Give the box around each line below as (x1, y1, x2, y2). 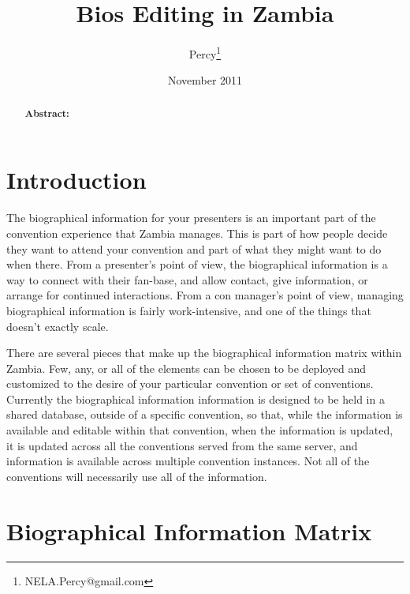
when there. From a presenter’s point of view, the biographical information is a (6, 256, 388, 273)
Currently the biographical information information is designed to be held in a (6, 390, 385, 407)
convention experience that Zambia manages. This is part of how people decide (6, 224, 388, 241)
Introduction (6, 164, 147, 196)
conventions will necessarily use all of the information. (6, 468, 267, 484)
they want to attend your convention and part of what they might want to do (6, 240, 382, 257)
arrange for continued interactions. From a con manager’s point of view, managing (6, 287, 404, 303)
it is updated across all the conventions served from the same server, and (6, 437, 358, 453)
